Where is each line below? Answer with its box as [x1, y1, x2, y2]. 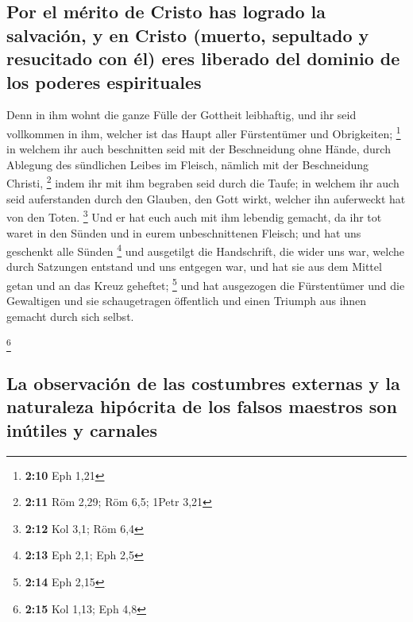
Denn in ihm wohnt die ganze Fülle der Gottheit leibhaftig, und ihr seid [6, 106, 357, 123]
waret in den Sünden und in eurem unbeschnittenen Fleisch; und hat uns [6, 224, 361, 241]
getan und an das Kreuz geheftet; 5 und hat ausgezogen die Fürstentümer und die [6, 274, 405, 293]
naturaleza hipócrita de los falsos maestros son [6, 394, 397, 419]
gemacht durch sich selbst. [6, 307, 134, 324]
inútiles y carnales [6, 417, 157, 442]
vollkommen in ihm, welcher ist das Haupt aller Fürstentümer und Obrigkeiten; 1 [6, 122, 401, 141]
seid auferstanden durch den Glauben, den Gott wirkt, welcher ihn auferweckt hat [6, 190, 406, 207]
